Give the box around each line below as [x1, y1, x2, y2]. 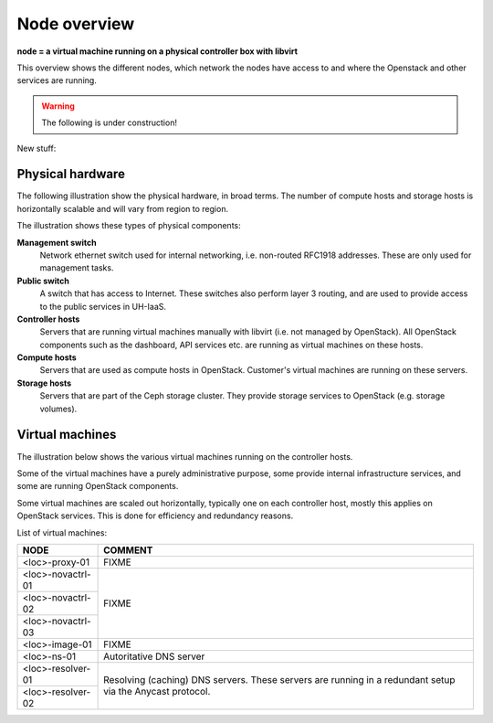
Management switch [16, 237, 97, 248]
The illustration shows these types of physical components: [16, 220, 241, 231]
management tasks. [39, 262, 114, 273]
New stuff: [16, 143, 57, 154]
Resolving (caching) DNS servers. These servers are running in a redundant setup [103, 674, 456, 686]
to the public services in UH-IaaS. [39, 301, 167, 312]
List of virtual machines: [16, 526, 108, 538]
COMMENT [103, 544, 153, 557]
